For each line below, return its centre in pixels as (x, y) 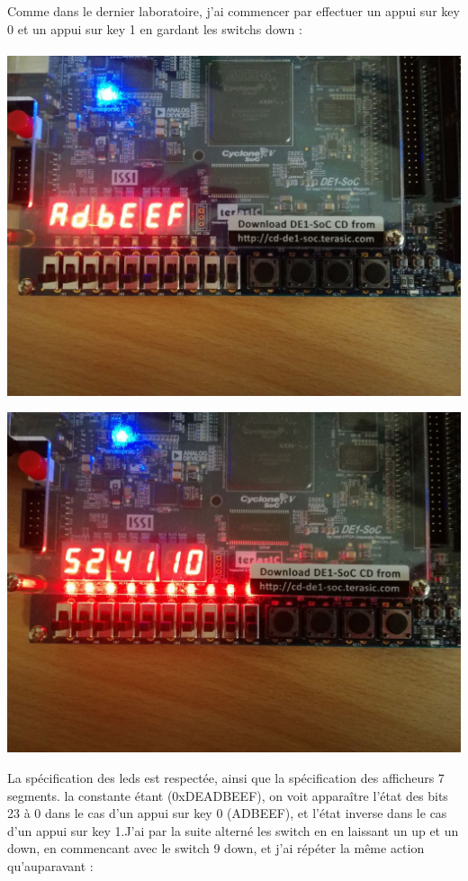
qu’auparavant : (50, 865)
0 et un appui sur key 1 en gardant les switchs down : (155, 28)
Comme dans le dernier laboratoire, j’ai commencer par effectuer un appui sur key (234, 11)
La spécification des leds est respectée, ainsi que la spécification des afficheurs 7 (226, 777)
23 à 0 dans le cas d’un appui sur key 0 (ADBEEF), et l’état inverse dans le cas (227, 813)
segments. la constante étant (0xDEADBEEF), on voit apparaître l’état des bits (228, 795)
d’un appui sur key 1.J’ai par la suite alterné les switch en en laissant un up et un (233, 830)
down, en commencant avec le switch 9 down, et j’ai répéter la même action (216, 848)
